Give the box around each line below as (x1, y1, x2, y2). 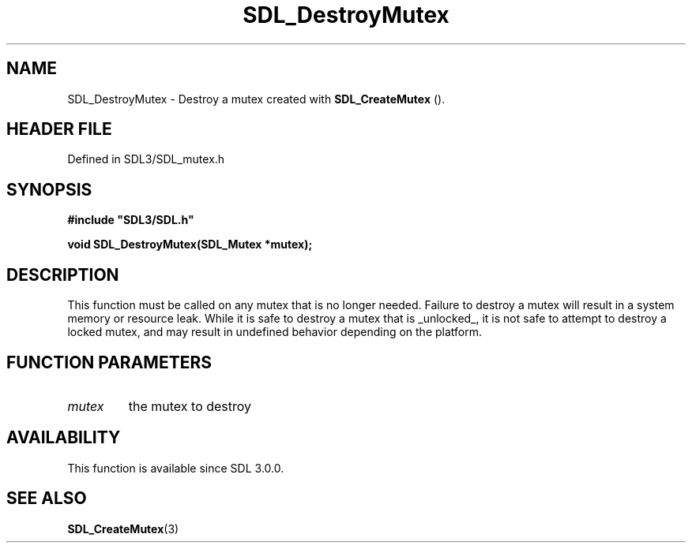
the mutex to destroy (128, 398, 252, 414)
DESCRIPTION (6, 264, 119, 285)
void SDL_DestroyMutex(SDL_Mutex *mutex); (67, 237, 313, 252)
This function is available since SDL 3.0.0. (67, 461, 284, 475)
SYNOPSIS (6, 179, 92, 200)
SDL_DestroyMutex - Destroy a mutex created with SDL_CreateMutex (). (67, 91, 446, 106)
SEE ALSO (6, 488, 87, 509)
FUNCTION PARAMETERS (6, 352, 212, 372)
